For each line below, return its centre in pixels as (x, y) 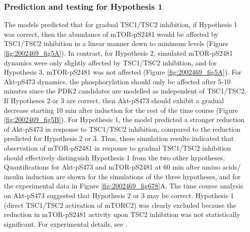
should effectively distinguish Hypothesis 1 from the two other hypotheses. (115, 157)
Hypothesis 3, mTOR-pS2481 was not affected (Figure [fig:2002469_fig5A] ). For (123, 72)
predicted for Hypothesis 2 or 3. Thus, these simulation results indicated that (119, 138)
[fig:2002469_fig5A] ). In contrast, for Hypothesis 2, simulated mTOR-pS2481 (118, 53)
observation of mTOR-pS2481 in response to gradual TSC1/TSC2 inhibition (117, 147)
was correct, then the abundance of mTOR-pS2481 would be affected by (111, 34)
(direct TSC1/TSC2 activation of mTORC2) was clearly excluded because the (120, 205)
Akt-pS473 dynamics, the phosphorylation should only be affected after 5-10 (117, 81)
